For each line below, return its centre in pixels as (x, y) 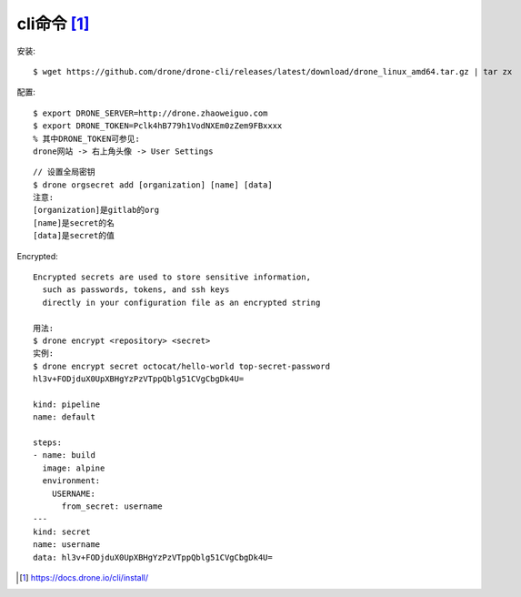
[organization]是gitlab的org (96, 210)
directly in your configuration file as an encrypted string (181, 302)
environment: (71, 481)
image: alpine (74, 468)
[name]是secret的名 (74, 223)
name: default (64, 417)
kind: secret (62, 531)
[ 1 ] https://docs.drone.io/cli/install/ (84, 577)
